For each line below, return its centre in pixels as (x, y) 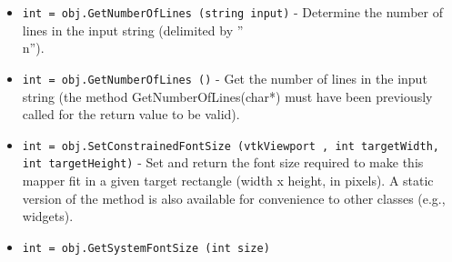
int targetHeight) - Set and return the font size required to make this (223, 162)
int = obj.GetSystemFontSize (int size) (146, 248)
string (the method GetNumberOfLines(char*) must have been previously (227, 96)
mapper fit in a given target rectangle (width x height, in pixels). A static (228, 180)
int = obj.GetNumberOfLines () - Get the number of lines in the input (225, 78)
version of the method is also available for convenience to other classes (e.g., (234, 198)
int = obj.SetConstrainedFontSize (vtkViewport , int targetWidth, (231, 146)
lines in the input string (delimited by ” (133, 30)
